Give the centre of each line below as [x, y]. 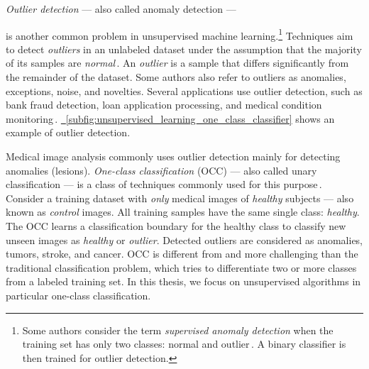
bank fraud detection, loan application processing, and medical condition [164, 105]
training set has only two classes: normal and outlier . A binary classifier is [184, 344]
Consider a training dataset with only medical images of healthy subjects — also [180, 198]
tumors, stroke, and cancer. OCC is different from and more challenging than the [182, 254]
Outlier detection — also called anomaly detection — [121, 9]
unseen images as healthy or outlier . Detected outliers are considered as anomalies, [184, 239]
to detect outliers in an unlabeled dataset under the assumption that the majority [184, 49]
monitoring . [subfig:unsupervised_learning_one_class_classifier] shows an [170, 118]
